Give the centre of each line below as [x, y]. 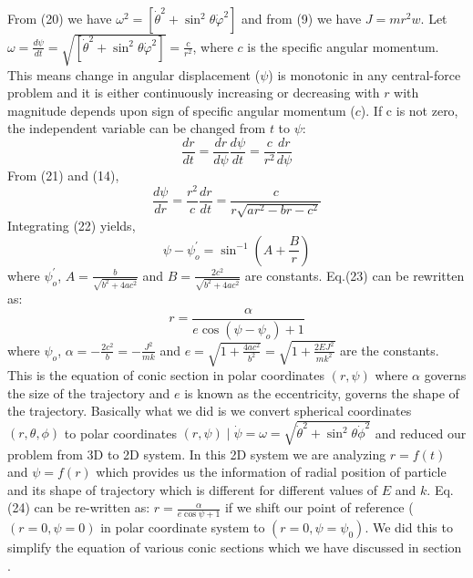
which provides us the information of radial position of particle [271, 472]
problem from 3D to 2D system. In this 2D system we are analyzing [197, 454]
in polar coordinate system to [183, 527]
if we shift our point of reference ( [319, 507]
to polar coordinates [120, 433]
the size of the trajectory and [89, 392]
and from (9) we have [302, 18]
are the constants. [389, 350]
